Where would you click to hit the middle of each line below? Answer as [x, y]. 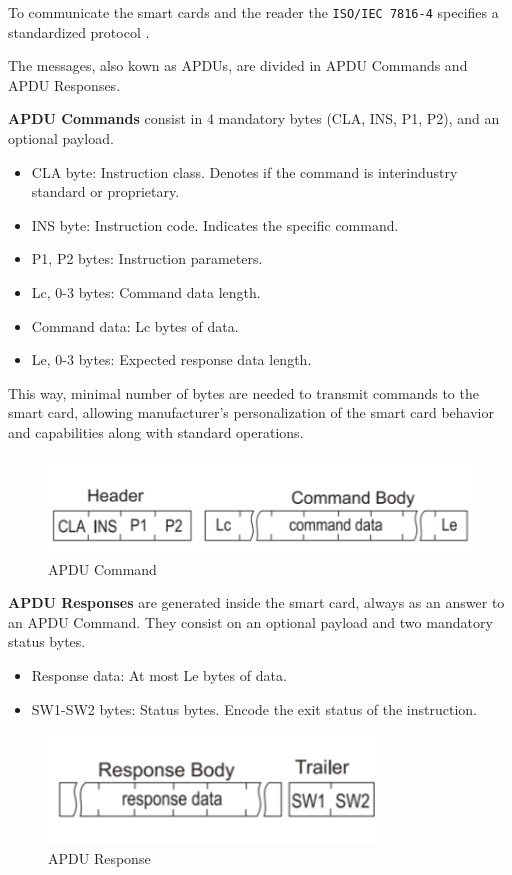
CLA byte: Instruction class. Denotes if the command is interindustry [244, 171]
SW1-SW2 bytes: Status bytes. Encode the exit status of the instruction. [254, 708]
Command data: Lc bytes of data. [135, 325]
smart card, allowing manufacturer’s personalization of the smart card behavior [251, 412]
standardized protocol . [79, 31]
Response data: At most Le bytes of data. [159, 674]
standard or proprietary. [105, 191]
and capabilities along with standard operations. [156, 431]
